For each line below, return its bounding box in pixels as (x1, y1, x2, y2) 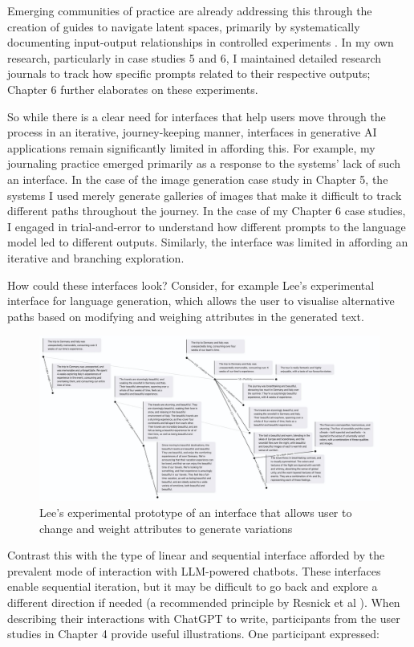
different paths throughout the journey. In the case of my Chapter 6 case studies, (7, 202, 406, 219)
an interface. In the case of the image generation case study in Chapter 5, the (7, 170, 388, 187)
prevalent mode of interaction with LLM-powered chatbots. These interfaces (7, 562, 381, 579)
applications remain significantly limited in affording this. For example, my (7, 139, 375, 156)
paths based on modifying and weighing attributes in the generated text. (7, 307, 364, 324)
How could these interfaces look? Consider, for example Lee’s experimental (7, 276, 375, 293)
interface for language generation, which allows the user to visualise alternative (7, 292, 395, 309)
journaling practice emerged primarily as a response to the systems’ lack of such (7, 155, 400, 172)
